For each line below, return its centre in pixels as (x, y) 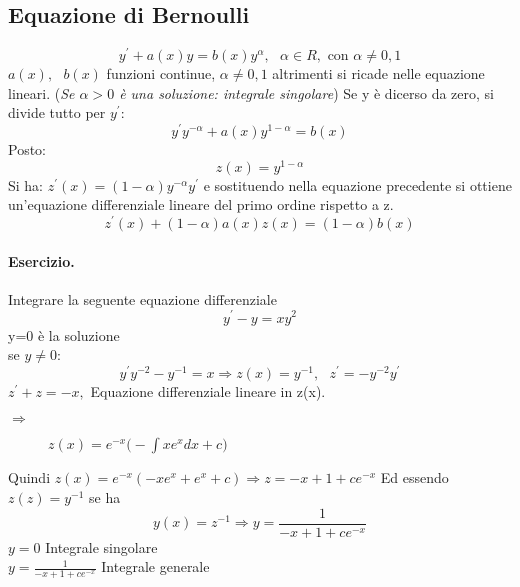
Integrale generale (155, 566)
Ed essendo (414, 477)
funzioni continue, (161, 73)
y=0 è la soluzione (64, 334)
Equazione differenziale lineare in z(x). (208, 390)
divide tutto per (57, 112)
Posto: (27, 149)
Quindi (29, 477)
